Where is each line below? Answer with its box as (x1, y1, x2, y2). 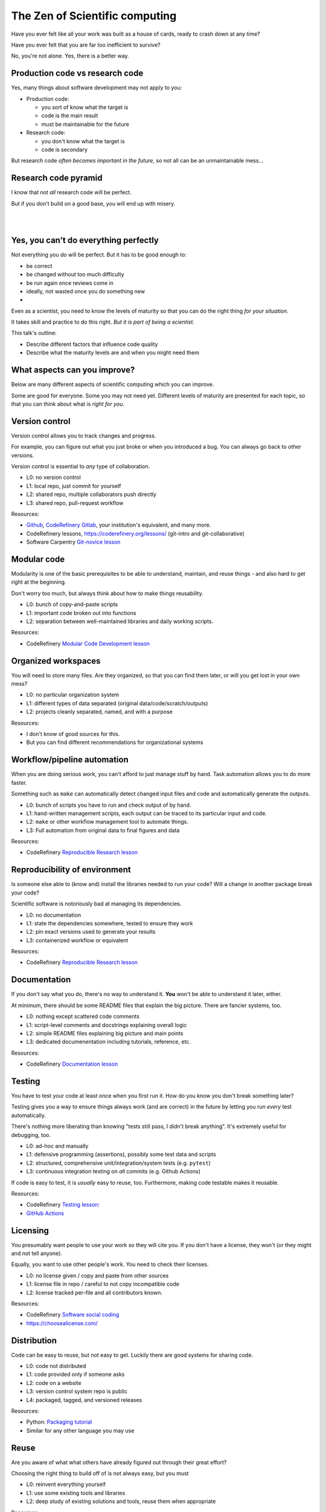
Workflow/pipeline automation (11, 755, 129, 765)
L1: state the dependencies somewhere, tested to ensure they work (26, 919, 193, 927)
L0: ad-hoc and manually (26, 1142, 89, 1149)
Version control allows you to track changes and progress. (11, 432, 156, 439)
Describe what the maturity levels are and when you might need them (26, 349, 199, 356)
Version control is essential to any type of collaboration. (11, 463, 150, 470)
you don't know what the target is (41, 137, 125, 145)
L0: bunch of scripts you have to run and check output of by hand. (26, 801, 191, 809)
